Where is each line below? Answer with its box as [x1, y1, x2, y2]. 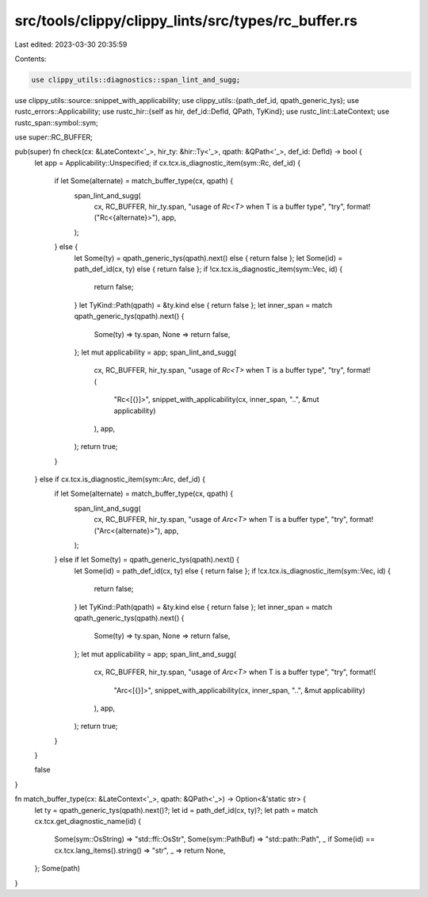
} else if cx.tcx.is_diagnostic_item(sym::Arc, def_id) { [34, 474, 206, 484]
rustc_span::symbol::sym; [14, 117, 98, 127]
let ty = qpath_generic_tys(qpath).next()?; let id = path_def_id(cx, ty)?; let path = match [34, 805, 319, 815]
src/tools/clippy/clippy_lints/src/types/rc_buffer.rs [14, 12, 358, 29]
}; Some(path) [34, 864, 81, 873]
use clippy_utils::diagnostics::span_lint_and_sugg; [31, 75, 241, 84]
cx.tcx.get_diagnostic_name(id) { [34, 817, 142, 826]
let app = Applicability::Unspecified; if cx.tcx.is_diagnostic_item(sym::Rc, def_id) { [34, 158, 301, 167]
